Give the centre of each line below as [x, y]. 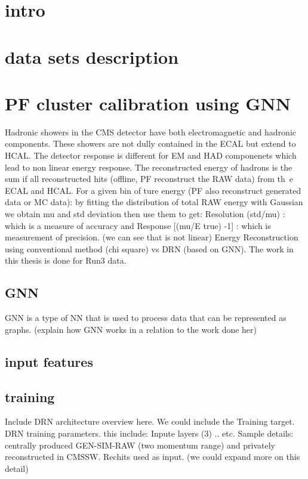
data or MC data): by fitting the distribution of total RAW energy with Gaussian [154, 202]
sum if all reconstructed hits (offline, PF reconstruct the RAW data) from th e [149, 179]
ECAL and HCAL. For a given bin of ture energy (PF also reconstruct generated [153, 190]
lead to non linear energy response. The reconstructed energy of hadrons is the [149, 167]
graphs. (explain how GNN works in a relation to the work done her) [131, 329]
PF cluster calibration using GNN [148, 103]
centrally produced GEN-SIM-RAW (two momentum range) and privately [140, 445]
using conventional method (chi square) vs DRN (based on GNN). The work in [149, 248]
